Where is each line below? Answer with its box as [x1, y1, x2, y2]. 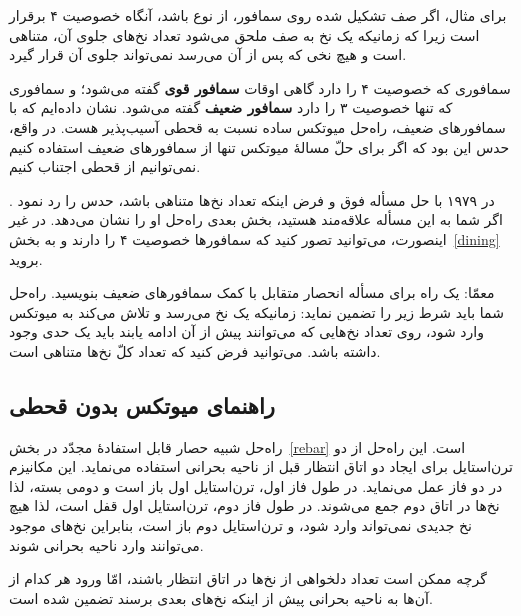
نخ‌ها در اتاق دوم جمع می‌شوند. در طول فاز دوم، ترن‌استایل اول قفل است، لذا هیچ [9, 495, 500, 516]
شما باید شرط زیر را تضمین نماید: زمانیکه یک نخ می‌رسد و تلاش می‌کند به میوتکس [9, 301, 504, 322]
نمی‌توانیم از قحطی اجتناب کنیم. [9, 156, 201, 177]
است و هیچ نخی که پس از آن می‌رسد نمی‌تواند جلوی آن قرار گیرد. [9, 44, 407, 65]
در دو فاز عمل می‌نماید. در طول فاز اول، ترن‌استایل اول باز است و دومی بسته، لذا [9, 475, 503, 496]
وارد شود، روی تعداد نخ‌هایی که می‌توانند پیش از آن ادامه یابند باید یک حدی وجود [9, 321, 484, 342]
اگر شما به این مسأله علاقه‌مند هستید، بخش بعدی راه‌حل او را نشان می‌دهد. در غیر [9, 209, 503, 230]
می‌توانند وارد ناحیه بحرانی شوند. [9, 534, 204, 555]
